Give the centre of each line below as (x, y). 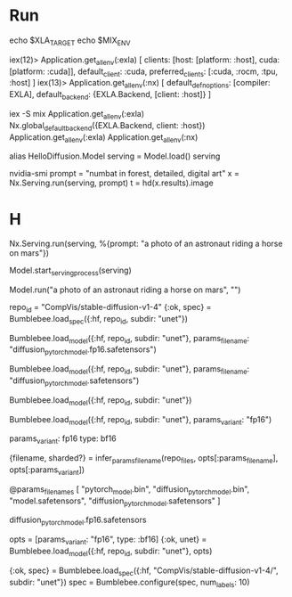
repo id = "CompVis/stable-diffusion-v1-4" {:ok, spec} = (110, 308)
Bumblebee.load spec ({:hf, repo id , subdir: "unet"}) (99, 319)
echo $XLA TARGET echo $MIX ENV (70, 41)
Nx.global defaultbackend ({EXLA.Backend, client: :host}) (107, 126)
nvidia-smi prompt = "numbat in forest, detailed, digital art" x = (125, 174)
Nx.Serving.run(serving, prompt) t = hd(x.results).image (111, 183)
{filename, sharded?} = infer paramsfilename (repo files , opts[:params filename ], (144, 459)
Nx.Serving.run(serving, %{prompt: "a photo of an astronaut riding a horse (146, 244)
